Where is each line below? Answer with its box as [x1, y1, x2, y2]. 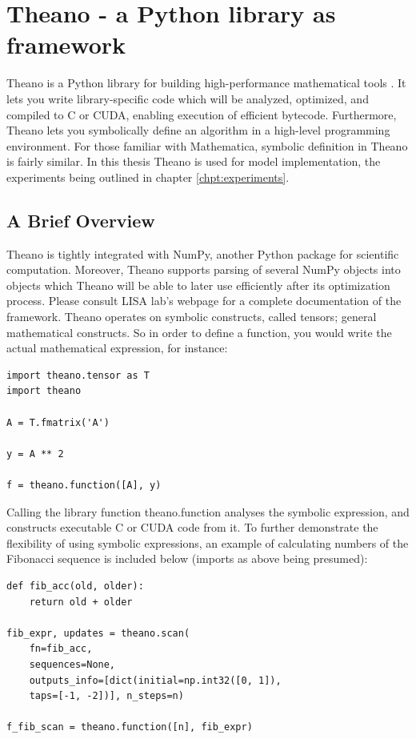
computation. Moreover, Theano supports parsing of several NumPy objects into [6, 261, 401, 278]
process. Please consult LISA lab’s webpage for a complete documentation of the [6, 292, 402, 309]
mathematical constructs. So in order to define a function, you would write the [6, 323, 392, 340]
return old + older [29, 596, 133, 608]
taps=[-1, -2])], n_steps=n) [29, 690, 184, 702]
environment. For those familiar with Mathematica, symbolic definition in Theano [6, 137, 408, 154]
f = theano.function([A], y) [6, 479, 162, 491]
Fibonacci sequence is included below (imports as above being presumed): [6, 550, 368, 567]
